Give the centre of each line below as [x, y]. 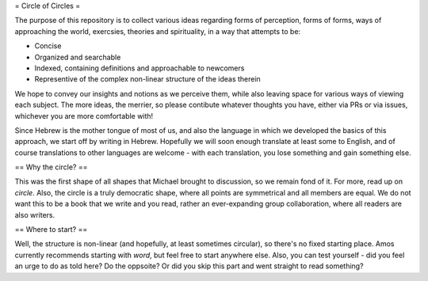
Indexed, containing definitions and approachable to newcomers [139, 68]
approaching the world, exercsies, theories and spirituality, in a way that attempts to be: [158, 31]
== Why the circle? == [51, 167]
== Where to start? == [51, 230]
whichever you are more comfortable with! [84, 116]
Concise [48, 46]
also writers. [35, 215]
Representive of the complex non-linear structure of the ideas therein [147, 79]
